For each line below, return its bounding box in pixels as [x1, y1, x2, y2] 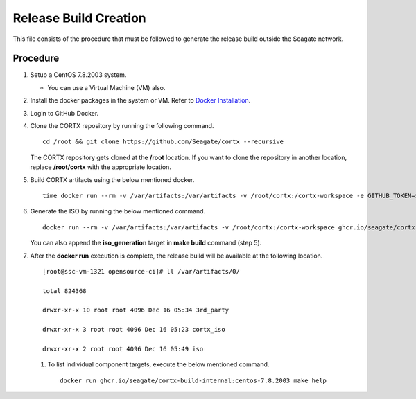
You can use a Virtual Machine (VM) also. [47, 83, 166, 91]
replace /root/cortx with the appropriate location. [30, 163, 171, 171]
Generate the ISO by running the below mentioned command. [30, 207, 206, 215]
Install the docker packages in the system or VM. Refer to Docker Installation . [30, 96, 251, 105]
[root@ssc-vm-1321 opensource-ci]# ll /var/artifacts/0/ [42, 267, 241, 275]
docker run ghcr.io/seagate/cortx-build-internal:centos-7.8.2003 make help [60, 376, 327, 384]
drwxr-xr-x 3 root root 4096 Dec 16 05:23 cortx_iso [42, 326, 225, 334]
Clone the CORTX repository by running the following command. [30, 122, 214, 130]
